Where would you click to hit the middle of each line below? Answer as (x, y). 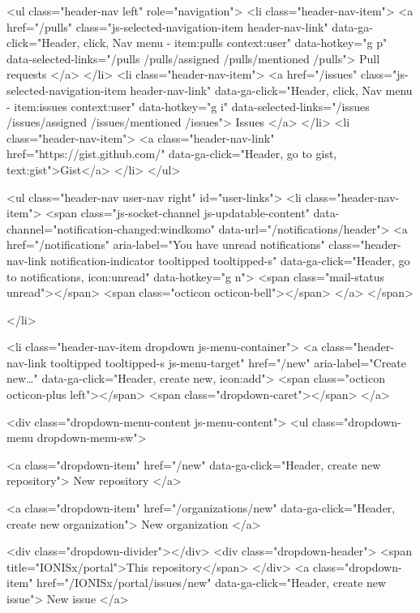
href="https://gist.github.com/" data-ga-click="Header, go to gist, (172, 154)
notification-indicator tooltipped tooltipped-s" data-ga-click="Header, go (230, 260)
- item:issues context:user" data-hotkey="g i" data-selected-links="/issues (188, 106)
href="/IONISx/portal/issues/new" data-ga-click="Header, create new (212, 583)
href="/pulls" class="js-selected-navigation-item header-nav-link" (167, 26)
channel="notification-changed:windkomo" (111, 228)
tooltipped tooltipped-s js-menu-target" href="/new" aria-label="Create (229, 362)
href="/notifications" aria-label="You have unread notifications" (166, 244)
